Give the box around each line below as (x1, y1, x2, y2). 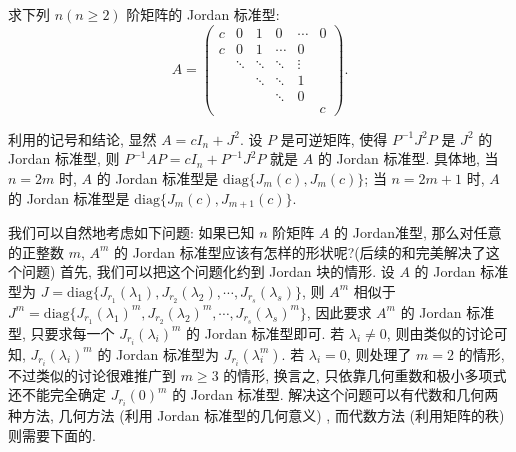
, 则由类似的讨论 (386, 322, 494, 343)
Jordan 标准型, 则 (8, 148, 120, 169)
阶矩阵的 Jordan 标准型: (126, 4, 280, 24)
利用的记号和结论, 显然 (8, 128, 157, 149)
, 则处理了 (346, 343, 412, 364)
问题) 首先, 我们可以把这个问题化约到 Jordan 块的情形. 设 (21, 261, 395, 282)
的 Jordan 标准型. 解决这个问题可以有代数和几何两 (172, 384, 499, 405)
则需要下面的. (8, 425, 96, 446)
